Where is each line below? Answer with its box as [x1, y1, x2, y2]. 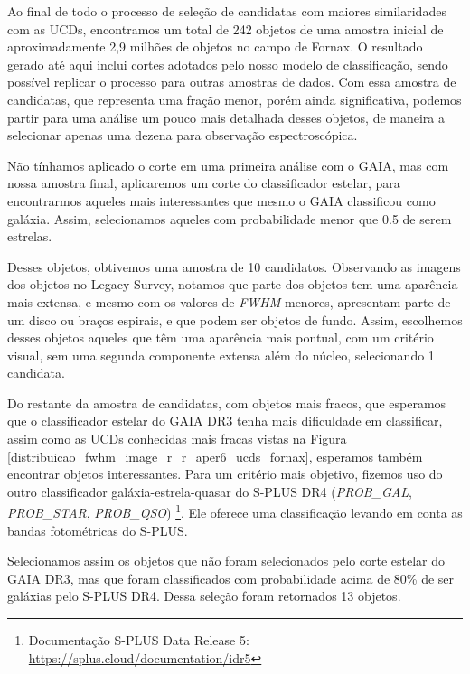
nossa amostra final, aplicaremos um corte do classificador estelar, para [7, 173, 400, 192]
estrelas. [7, 227, 52, 246]
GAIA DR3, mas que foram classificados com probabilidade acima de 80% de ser [7, 568, 455, 587]
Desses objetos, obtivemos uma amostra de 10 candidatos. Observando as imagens [7, 257, 461, 276]
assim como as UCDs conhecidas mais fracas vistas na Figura [7, 429, 347, 448]
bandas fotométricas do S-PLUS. [7, 520, 188, 539]
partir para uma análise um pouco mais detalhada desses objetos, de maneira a [7, 108, 445, 126]
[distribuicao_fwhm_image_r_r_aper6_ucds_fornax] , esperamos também [7, 446, 423, 465]
